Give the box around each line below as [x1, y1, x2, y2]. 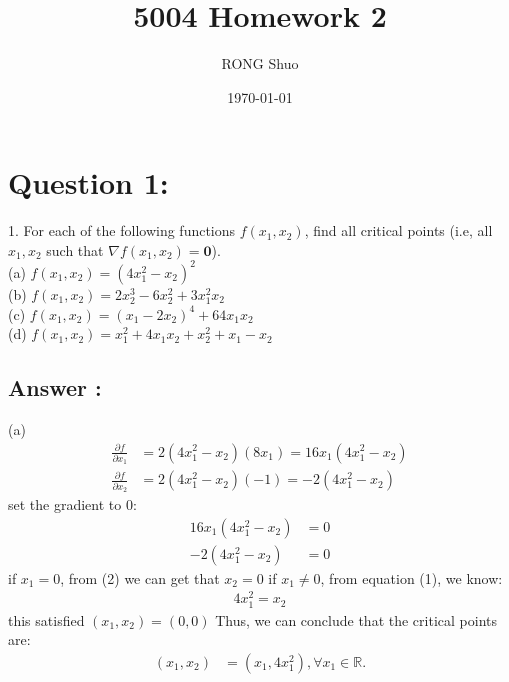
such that [46, 239, 104, 260]
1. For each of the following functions [8, 220, 236, 241]
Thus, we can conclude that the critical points [215, 609, 497, 630]
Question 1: [8, 162, 169, 203]
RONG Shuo [221, 53, 299, 74]
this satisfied [8, 609, 85, 630]
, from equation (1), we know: [320, 567, 503, 588]
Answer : [8, 372, 102, 403]
